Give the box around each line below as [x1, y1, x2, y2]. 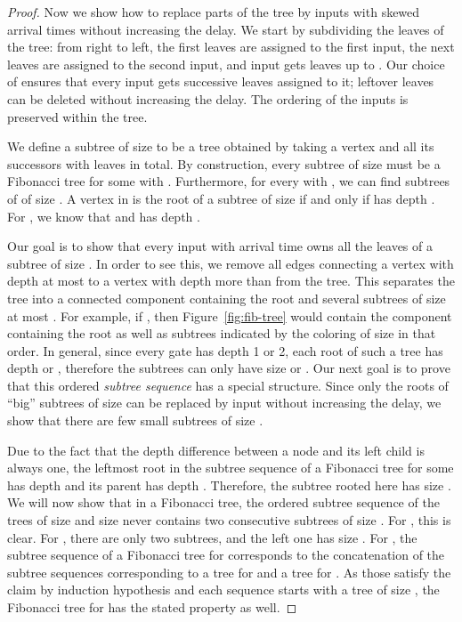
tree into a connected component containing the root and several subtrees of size [7, 288, 446, 307]
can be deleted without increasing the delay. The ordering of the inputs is [7, 89, 409, 108]
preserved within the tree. [7, 107, 148, 125]
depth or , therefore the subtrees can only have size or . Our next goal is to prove [7, 359, 450, 377]
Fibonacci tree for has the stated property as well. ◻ [7, 598, 297, 616]
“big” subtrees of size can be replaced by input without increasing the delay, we [7, 393, 442, 412]
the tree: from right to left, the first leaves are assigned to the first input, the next [7, 37, 455, 56]
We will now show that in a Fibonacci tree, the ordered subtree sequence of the [7, 493, 440, 512]
